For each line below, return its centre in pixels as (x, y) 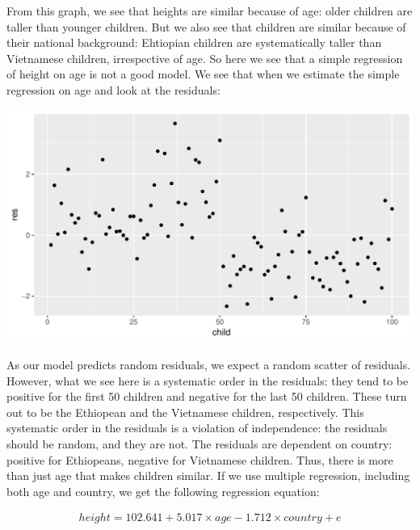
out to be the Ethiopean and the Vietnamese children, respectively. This (185, 412)
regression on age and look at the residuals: (113, 89)
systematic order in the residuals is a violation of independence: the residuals (197, 428)
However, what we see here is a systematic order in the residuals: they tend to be (208, 380)
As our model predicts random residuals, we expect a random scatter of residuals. (209, 365)
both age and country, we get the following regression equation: (163, 491)
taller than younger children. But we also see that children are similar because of (206, 26)
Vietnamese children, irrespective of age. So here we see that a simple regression (205, 58)
